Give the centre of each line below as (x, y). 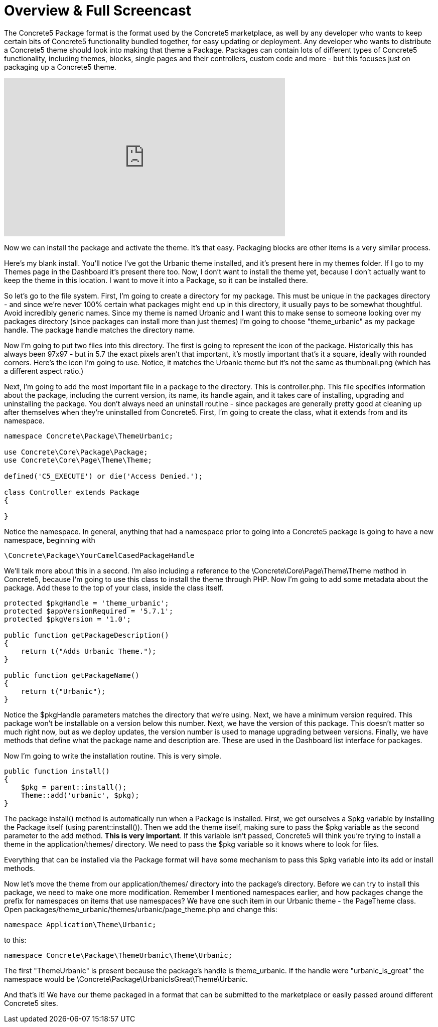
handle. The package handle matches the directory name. (100, 330)
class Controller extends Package (72, 492)
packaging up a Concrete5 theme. (60, 67)
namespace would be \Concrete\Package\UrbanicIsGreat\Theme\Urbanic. (126, 979)
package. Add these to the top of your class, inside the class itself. (114, 588)
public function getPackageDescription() (87, 635)
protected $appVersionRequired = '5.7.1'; (89, 611)
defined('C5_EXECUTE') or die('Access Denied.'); (104, 476)
